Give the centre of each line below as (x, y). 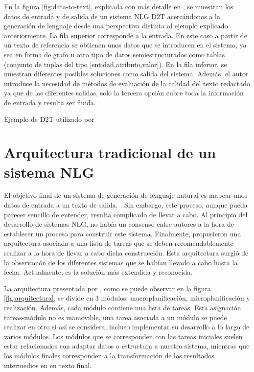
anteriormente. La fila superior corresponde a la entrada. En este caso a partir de (126, 35)
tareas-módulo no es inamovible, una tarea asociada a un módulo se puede (115, 317)
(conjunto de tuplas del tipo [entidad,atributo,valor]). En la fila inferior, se (115, 64)
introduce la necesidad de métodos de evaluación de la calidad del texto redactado (127, 83)
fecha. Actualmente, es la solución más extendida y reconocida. (98, 272)
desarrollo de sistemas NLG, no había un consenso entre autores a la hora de (119, 224)
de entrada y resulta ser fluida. (50, 102)
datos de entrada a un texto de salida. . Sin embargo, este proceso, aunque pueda (126, 205)
